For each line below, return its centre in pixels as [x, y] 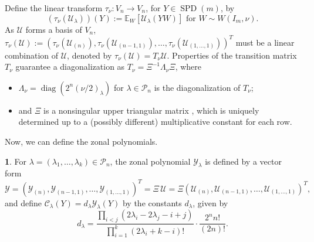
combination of [32, 55]
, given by [210, 202]
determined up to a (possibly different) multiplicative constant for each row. [155, 122]
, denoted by [90, 55]
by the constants [152, 202]
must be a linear [265, 42]
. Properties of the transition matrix [232, 55]
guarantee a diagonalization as [70, 67]
